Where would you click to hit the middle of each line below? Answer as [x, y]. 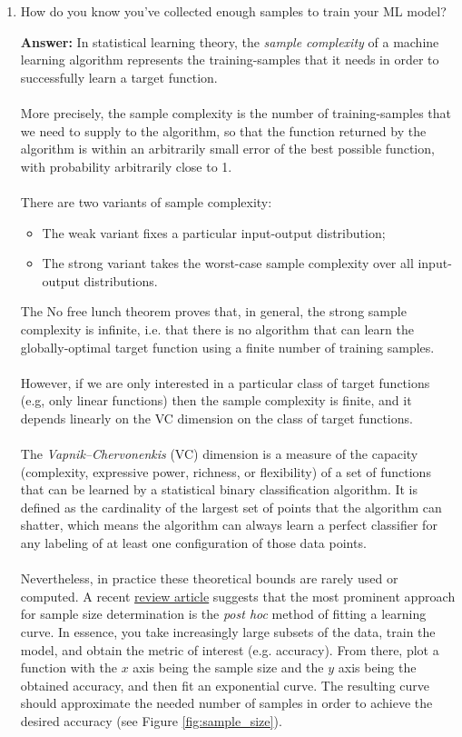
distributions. [121, 280]
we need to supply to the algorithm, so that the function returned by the [223, 130]
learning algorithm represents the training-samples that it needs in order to [230, 60]
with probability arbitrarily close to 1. [126, 166]
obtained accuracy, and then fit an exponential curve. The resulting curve [225, 685]
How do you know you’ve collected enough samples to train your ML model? [233, 11]
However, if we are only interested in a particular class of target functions [225, 382]
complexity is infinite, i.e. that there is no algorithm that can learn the [217, 329]
